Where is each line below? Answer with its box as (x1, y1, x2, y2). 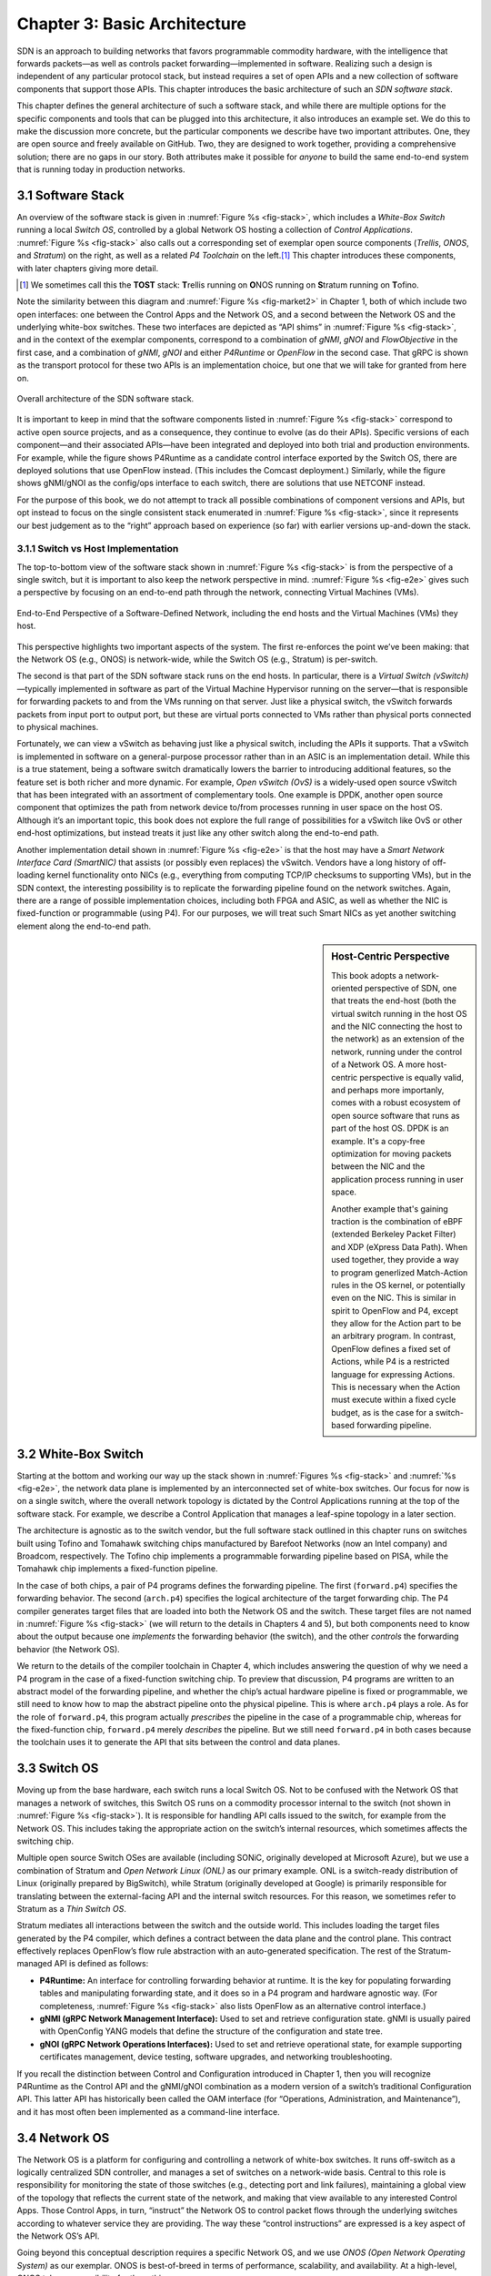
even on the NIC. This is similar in (331, 1293, 456, 1304)
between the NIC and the (331, 1161, 426, 1172)
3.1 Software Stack (16, 188, 125, 203)
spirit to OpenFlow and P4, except (331, 1305, 458, 1316)
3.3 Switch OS (16, 1761, 99, 1776)
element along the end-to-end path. (16, 920, 152, 931)
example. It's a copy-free (331, 1135, 426, 1146)
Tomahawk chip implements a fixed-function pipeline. (16, 1563, 218, 1574)
